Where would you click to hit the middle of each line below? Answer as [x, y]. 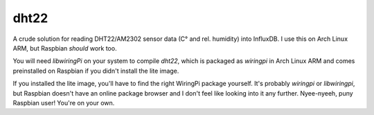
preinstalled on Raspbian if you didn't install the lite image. [96, 71]
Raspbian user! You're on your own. [64, 103]
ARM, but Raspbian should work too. [65, 48]
